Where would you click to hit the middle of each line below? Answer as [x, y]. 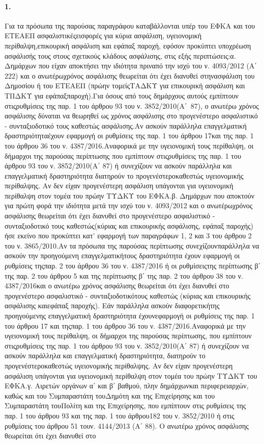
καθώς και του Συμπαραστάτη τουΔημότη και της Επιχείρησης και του [110, 395]
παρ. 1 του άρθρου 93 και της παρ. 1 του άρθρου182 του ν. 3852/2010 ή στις [120, 415]
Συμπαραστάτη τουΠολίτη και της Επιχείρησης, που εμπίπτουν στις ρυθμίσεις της [125, 405]
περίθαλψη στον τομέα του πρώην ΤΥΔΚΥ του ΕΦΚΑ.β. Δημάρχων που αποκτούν [130, 195]
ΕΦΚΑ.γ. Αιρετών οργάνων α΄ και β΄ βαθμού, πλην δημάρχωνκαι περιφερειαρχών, [127, 386]
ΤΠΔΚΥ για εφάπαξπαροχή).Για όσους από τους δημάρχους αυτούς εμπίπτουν [122, 95]
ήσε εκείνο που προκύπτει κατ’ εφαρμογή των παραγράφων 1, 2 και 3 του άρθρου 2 [128, 236]
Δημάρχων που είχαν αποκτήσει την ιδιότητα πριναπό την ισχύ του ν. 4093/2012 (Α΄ [131, 66]
